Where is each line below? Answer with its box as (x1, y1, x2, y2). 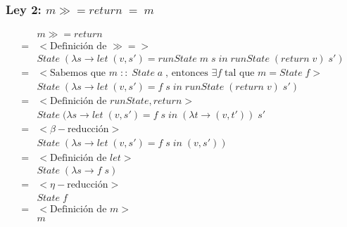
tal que (225, 68, 255, 79)
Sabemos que (50, 68, 106, 79)
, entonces (165, 68, 208, 79)
